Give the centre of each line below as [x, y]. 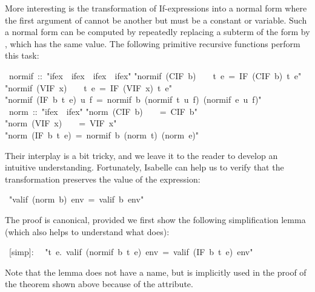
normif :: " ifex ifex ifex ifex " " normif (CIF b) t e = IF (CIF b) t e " [155, 75]
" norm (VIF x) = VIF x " [61, 123]
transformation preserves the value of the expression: [103, 179]
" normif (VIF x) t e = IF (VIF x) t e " [88, 87]
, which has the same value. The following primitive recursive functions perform [153, 43]
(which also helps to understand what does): [87, 231]
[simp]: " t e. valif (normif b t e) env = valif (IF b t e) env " [131, 252]
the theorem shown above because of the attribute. [99, 284]
